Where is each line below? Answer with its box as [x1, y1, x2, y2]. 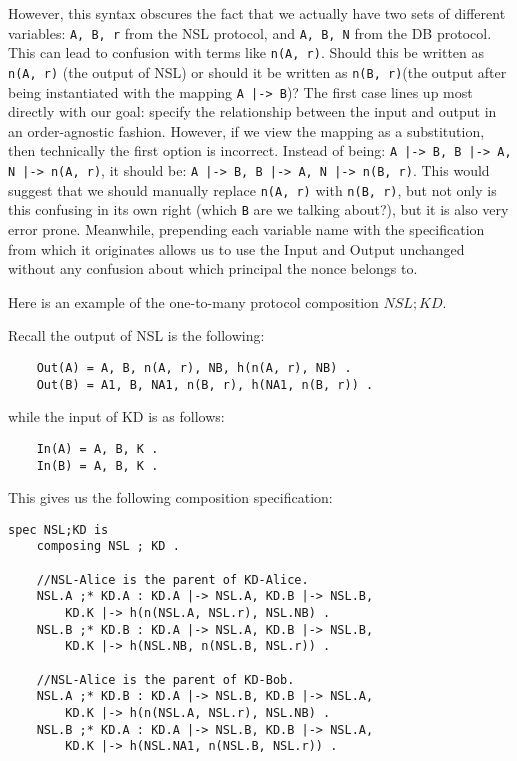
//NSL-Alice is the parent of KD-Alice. [36, 572, 309, 587]
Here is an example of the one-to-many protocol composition [8, 291, 379, 312]
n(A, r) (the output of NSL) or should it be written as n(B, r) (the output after [8, 61, 507, 82]
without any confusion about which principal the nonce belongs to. [8, 258, 418, 279]
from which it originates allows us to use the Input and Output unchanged [8, 238, 465, 259]
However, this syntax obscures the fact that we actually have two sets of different [8, 3, 506, 23]
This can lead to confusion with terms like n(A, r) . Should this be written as [8, 42, 485, 63]
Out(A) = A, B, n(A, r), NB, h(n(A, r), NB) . [36, 361, 352, 375]
